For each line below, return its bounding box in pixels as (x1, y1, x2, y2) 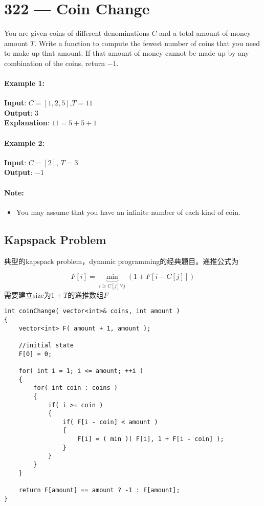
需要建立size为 (4, 289, 51, 300)
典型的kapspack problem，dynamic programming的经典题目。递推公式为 (4, 255, 239, 266)
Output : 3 (4, 107, 39, 118)
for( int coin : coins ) (33, 384, 118, 392)
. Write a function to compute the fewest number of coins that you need (34, 37, 260, 48)
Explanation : (4, 117, 50, 128)
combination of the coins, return (4, 57, 105, 68)
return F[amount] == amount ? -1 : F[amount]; (18, 487, 180, 494)
